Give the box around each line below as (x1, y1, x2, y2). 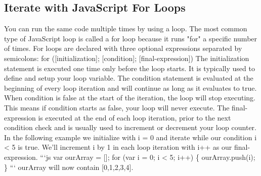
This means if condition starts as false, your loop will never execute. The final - (4, 102, 248, 112)
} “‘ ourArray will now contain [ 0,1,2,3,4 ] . (4, 161, 134, 172)
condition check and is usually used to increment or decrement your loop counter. (4, 122, 256, 133)
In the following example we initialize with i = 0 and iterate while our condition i (4, 132, 257, 142)
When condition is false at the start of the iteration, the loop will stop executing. (4, 92, 256, 103)
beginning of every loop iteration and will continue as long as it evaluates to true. (4, 82, 257, 93)
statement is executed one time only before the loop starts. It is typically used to (4, 63, 255, 73)
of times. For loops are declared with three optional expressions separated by (4, 43, 242, 53)
